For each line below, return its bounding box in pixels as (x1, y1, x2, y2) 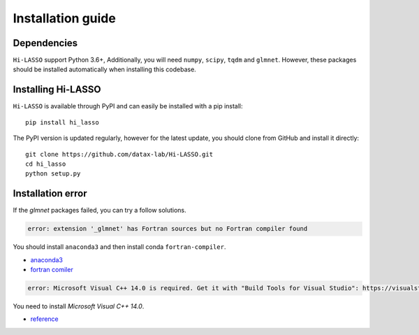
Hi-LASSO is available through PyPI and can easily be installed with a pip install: (13, 102, 244, 111)
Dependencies (13, 37, 78, 49)
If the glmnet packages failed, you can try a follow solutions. (13, 206, 186, 215)
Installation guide (13, 10, 117, 26)
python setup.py (25, 170, 81, 178)
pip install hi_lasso (25, 118, 99, 126)
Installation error (13, 187, 87, 199)
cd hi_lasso (25, 159, 66, 168)
